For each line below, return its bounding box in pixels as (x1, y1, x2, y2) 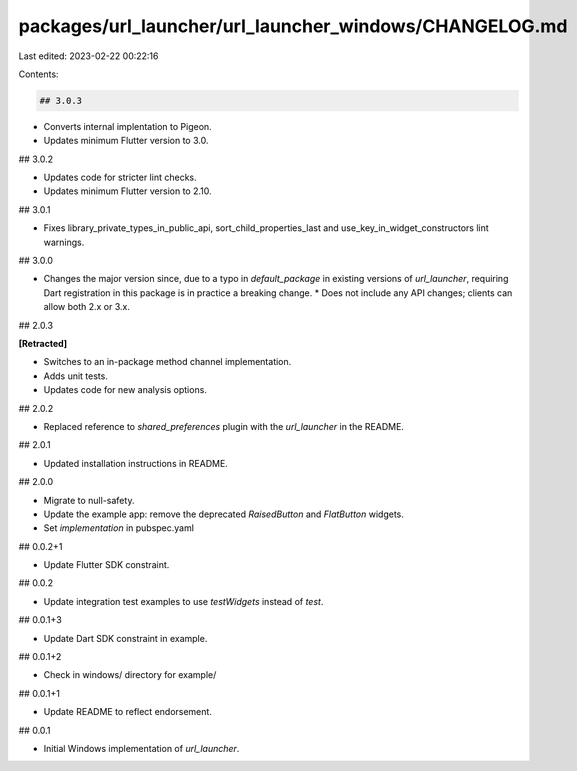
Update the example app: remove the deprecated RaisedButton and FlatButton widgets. (43, 508, 405, 520)
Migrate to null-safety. (43, 494, 135, 506)
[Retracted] (18, 337, 68, 349)
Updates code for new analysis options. (43, 384, 207, 396)
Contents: (18, 68, 59, 80)
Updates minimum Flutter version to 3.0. (43, 135, 209, 147)
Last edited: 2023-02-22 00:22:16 (18, 50, 159, 62)
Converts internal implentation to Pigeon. (43, 120, 212, 132)
